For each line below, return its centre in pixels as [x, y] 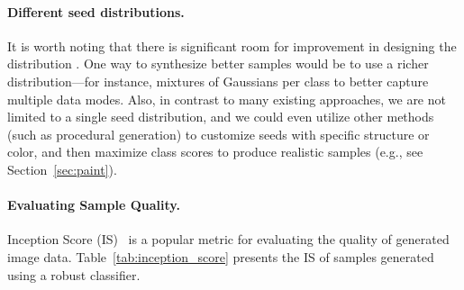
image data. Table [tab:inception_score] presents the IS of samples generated [221, 256]
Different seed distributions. [96, 11]
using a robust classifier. [74, 274]
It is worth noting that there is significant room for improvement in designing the [232, 45]
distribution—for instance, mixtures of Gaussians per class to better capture [218, 81]
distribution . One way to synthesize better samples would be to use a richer [218, 63]
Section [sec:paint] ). [62, 169]
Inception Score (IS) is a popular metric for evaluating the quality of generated [228, 239]
